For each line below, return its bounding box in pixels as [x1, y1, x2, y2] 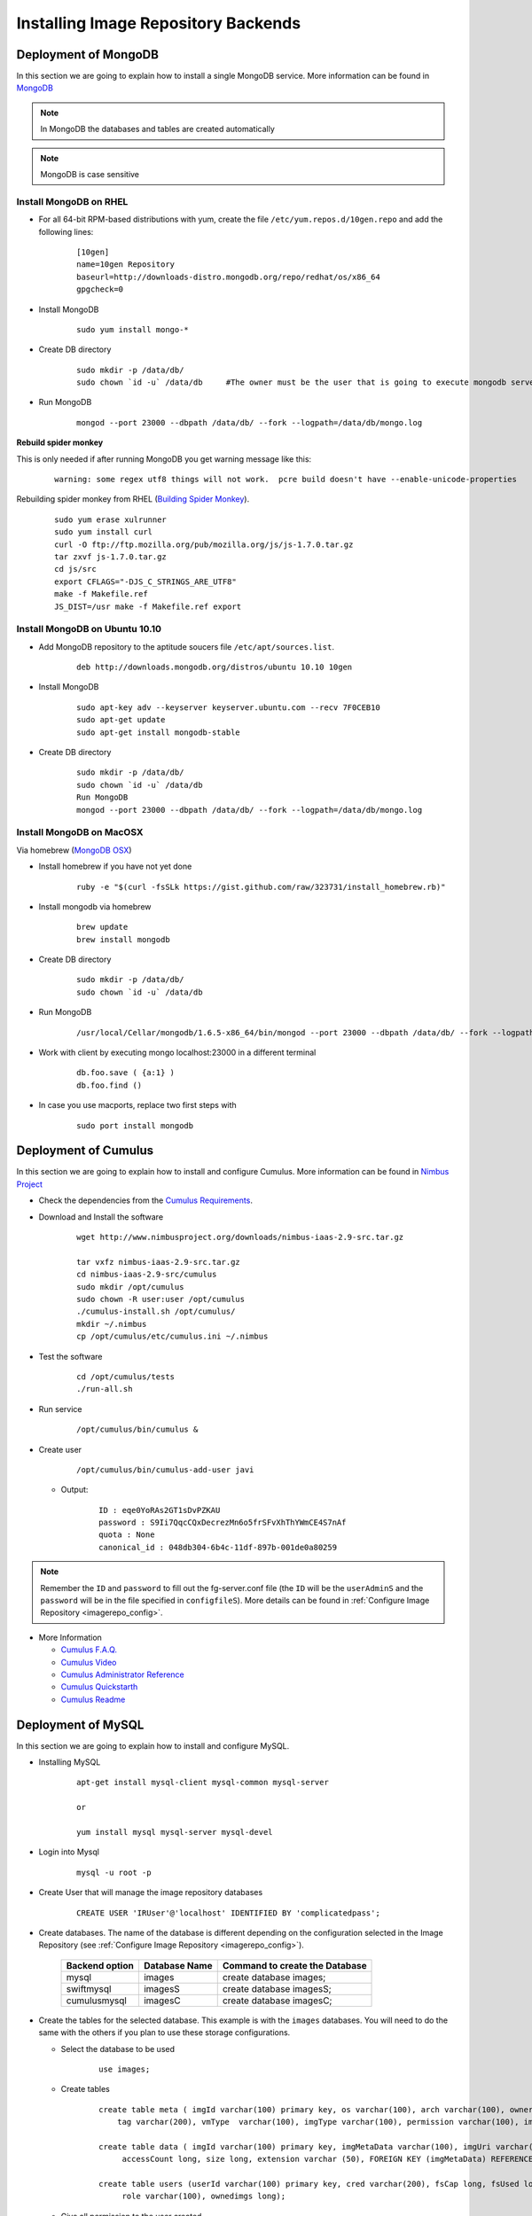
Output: [60, 1485, 89, 1495]
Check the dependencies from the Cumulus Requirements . [38, 1195, 253, 1206]
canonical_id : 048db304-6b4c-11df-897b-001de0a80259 [98, 1542, 337, 1552]
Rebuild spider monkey [16, 437, 104, 448]
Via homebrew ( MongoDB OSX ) [16, 845, 132, 855]
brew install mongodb [76, 934, 170, 944]
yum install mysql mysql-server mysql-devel [76, 1827, 274, 1838]
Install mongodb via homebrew [38, 901, 152, 912]
